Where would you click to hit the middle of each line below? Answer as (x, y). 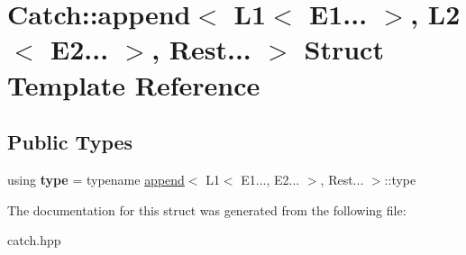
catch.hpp (34, 240)
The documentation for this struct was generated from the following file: (207, 209)
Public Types (70, 142)
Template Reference (134, 84)
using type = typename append (96, 179)
